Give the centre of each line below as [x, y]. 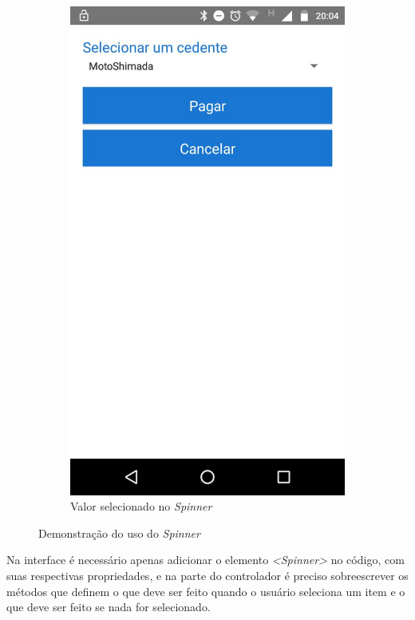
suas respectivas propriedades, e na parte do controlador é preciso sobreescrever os [207, 575]
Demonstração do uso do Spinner [119, 533]
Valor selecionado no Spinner [141, 506]
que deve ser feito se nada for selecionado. [109, 607]
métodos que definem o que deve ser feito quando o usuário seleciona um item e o [206, 591]
